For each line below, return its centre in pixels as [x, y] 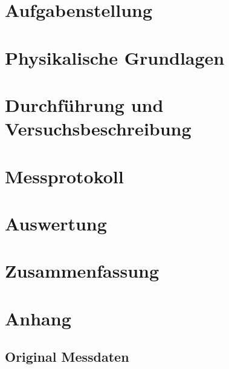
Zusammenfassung [82, 271]
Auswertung [56, 223]
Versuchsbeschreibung [98, 129]
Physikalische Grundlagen [115, 57]
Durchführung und [84, 104]
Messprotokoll [64, 176]
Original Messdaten [67, 357]
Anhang [38, 318]
